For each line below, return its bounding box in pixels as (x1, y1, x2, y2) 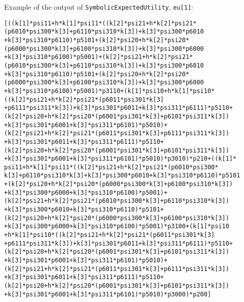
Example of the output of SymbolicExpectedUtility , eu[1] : (4, 2, 193, 12)
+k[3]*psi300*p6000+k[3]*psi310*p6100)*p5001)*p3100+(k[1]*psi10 (4, 223, 229, 230)
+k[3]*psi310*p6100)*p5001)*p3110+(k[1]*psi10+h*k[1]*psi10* (4, 87, 215, 95)
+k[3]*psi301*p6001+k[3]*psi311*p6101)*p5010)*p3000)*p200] (4, 290, 212, 298)
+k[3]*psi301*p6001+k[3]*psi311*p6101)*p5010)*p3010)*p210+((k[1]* (4, 155, 237, 163)
